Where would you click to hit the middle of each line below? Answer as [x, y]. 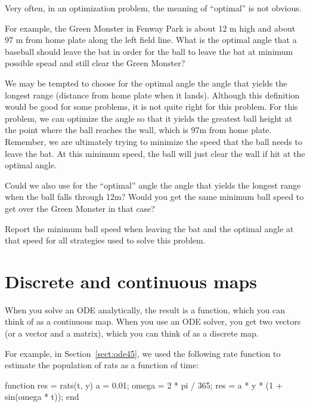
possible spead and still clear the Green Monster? [95, 63]
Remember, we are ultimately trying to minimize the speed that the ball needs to [154, 141]
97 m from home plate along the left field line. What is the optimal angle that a [151, 40]
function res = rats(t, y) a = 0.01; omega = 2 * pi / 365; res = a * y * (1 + [144, 385]
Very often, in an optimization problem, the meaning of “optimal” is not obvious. [153, 8]
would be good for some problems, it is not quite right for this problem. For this [151, 107]
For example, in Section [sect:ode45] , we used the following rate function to [143, 353]
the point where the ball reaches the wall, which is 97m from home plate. [138, 130]
